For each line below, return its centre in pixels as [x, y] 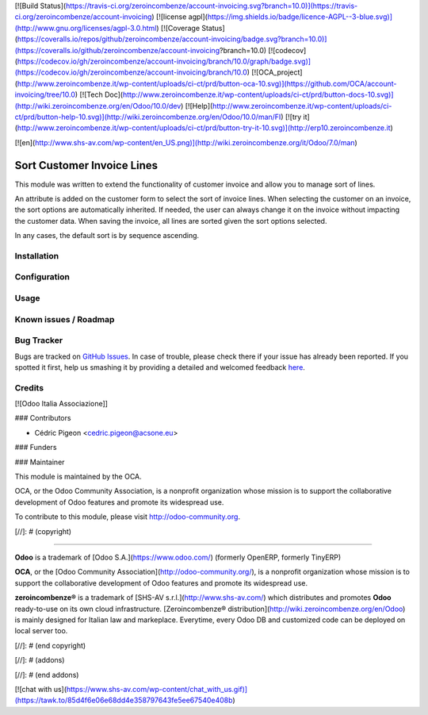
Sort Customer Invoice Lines [86, 165]
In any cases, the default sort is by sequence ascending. [107, 236]
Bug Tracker [39, 340]
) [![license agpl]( [180, 17]
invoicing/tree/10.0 [45, 94]
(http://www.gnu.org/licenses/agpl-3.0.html [86, 28]
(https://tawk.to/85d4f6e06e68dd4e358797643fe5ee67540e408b [124, 700]
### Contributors [43, 418]
